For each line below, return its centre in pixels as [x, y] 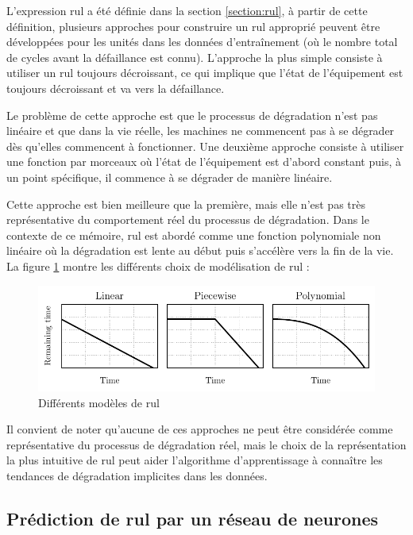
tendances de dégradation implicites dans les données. [137, 475]
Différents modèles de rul [99, 402]
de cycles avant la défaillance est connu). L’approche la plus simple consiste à [195, 57]
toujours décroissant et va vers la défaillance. [116, 88]
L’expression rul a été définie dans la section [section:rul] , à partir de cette [187, 10]
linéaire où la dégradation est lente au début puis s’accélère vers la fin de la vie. [200, 250]
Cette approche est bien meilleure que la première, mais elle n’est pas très [186, 204]
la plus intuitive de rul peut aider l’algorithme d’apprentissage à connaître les [195, 460]
